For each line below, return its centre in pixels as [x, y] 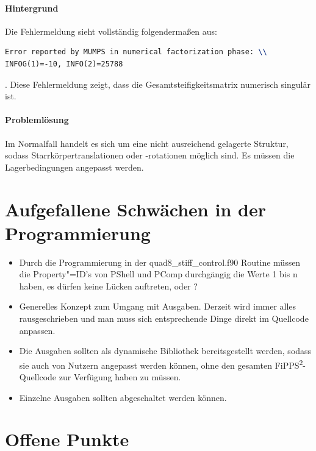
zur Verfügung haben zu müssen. [120, 377]
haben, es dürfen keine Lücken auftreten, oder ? [108, 286]
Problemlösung [37, 120]
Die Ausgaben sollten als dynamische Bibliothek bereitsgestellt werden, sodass [165, 351]
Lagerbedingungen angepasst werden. [74, 167]
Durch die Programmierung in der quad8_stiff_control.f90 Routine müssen [160, 262]
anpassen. [37, 330]
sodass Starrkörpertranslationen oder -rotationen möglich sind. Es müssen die [150, 155]
